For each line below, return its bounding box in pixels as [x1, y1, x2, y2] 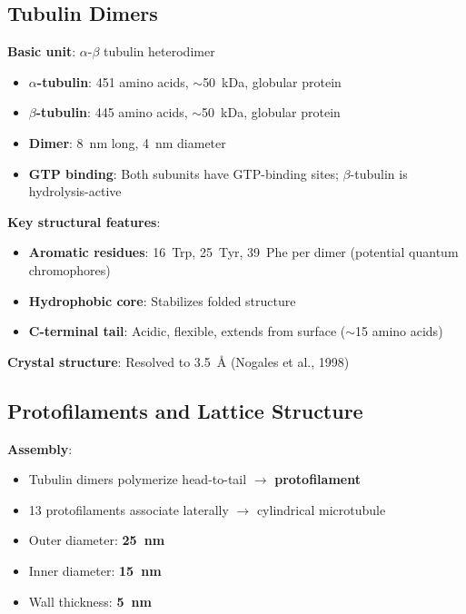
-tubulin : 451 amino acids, [36, 72, 189, 91]
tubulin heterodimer [104, 42, 215, 61]
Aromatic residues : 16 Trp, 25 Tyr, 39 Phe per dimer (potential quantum [28, 243, 459, 262]
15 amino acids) [355, 322, 443, 341]
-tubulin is [350, 163, 408, 183]
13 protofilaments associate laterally [28, 500, 229, 519]
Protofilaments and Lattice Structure [7, 396, 363, 424]
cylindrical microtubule [256, 500, 386, 519]
